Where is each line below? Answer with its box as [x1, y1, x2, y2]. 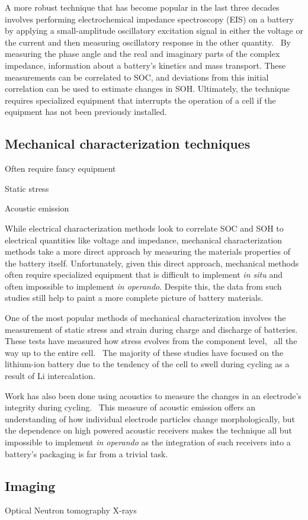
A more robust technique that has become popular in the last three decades [5, 1, 280, 13]
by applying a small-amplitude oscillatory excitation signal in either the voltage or [5, 24, 303, 37]
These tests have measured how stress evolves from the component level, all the [5, 335, 297, 347]
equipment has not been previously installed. [5, 105, 167, 118]
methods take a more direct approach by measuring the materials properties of [5, 245, 291, 258]
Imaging [5, 476, 56, 495]
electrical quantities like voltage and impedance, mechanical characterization [5, 233, 283, 246]
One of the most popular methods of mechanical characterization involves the [5, 312, 286, 324]
